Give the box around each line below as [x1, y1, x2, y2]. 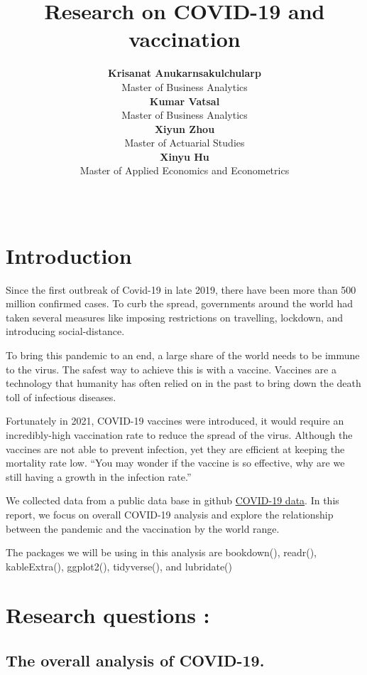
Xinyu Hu [160, 149, 209, 164]
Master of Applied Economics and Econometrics [80, 163, 290, 178]
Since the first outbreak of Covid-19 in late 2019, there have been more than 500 [6, 282, 356, 297]
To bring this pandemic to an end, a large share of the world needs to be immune [6, 347, 360, 362]
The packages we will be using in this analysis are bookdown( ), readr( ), [6, 545, 317, 560]
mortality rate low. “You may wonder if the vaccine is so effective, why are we [6, 455, 345, 470]
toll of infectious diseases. [6, 389, 116, 404]
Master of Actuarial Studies [124, 135, 245, 150]
